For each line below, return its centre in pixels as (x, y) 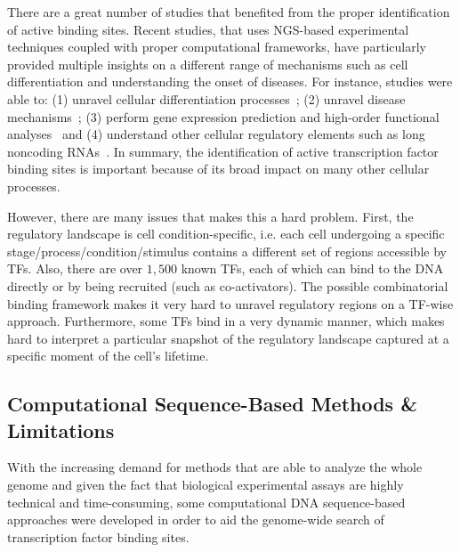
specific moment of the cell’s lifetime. (108, 356)
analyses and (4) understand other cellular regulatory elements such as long (216, 134)
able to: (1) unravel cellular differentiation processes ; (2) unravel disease (206, 98)
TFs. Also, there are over (75, 268)
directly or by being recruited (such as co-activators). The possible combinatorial (228, 285)
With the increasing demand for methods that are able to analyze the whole (215, 467)
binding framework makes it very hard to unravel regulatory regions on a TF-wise (230, 303)
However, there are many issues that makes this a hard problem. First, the (210, 216)
